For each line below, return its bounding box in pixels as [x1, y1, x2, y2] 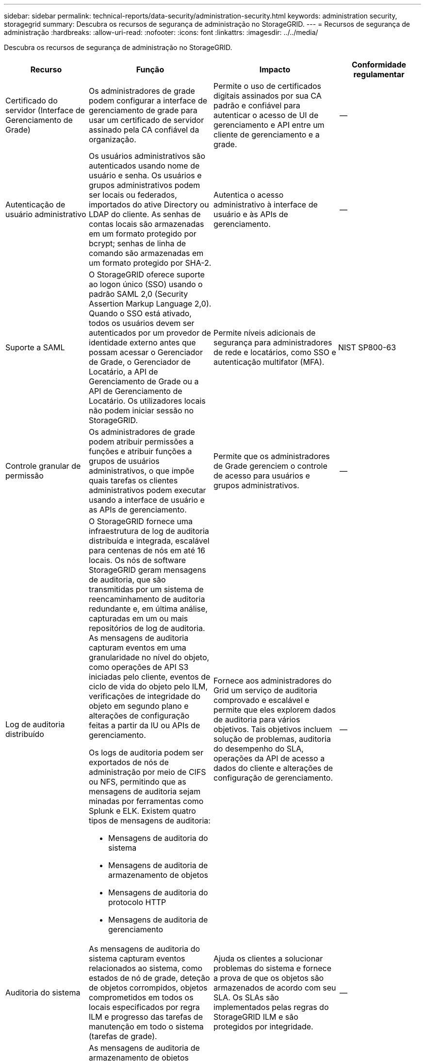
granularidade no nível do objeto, [89, 652, 210, 662]
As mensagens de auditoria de [89, 1043, 200, 1053]
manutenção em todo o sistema [89, 1022, 204, 1031]
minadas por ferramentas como [89, 796, 204, 806]
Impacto [259, 65, 291, 74]
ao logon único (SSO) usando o [89, 279, 203, 289]
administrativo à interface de [213, 200, 318, 209]
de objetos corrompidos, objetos [89, 983, 208, 993]
